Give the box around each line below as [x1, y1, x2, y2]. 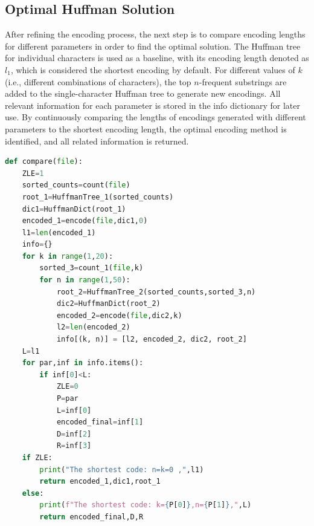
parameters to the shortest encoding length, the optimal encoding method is [5, 122, 287, 135]
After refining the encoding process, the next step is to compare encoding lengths [5, 28, 306, 41]
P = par [56, 394, 78, 403]
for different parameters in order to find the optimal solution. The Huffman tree [5, 39, 301, 52]
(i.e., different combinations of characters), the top [5, 75, 191, 88]
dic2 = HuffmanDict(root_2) [56, 299, 161, 308]
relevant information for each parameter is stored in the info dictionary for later [5, 99, 300, 111]
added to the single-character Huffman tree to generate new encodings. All [5, 87, 281, 100]
